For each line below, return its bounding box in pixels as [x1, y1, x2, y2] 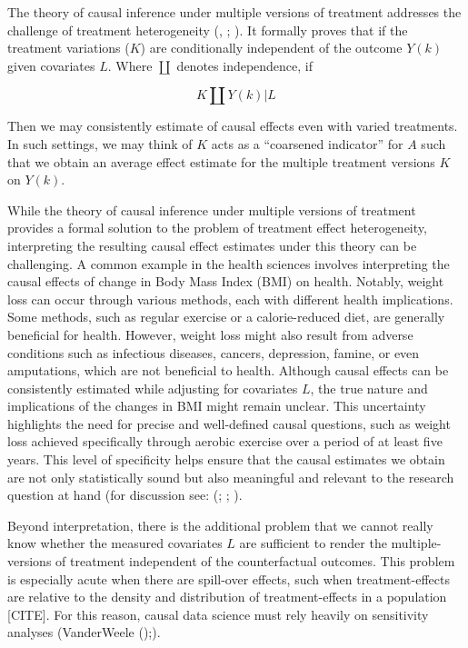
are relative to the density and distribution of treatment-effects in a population [7, 587, 447, 606]
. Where [107, 55, 153, 75]
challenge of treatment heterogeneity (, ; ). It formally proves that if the [7, 20, 408, 39]
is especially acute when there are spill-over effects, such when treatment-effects [7, 569, 451, 588]
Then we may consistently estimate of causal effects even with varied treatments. [7, 116, 458, 135]
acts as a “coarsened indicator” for [211, 134, 403, 153]
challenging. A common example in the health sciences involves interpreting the [7, 254, 450, 273]
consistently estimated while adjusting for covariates [7, 378, 298, 397]
